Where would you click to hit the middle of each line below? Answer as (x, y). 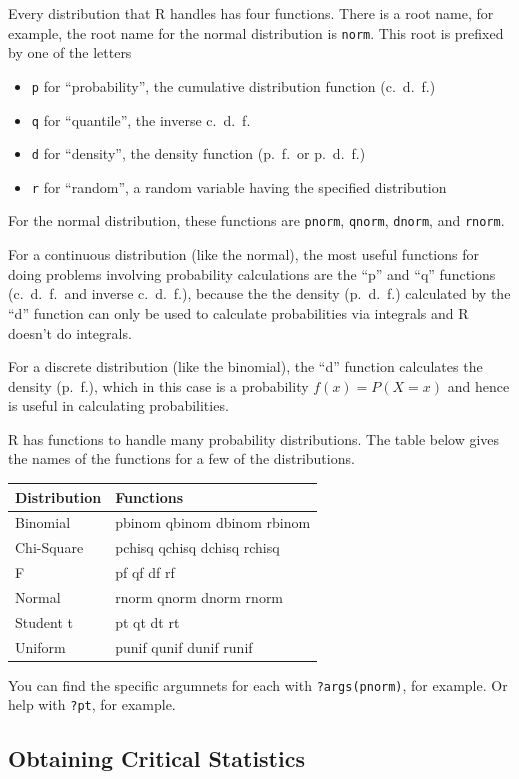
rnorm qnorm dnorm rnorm (199, 596)
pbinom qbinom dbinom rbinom (213, 522)
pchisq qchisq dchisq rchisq (197, 547)
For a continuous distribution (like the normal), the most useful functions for (243, 254)
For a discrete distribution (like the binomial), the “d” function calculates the (245, 366)
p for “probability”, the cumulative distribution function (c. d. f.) (233, 85)
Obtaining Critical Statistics (156, 758)
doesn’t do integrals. (70, 332)
